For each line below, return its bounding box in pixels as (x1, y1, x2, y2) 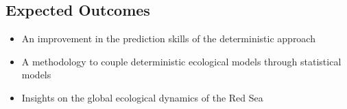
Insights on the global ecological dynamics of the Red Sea (21, 90, 263, 104)
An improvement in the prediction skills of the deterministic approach (21, 31, 315, 46)
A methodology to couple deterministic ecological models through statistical (21, 54, 342, 68)
